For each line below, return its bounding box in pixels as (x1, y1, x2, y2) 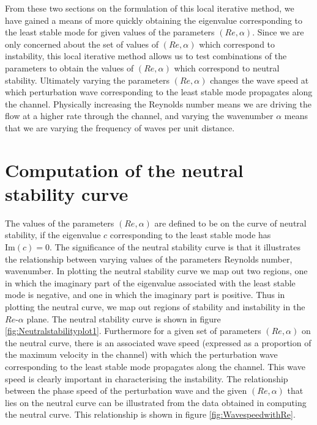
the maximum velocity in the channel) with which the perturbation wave (5, 348, 278, 361)
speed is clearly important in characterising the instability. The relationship (5, 372, 288, 385)
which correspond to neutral (174, 61, 280, 74)
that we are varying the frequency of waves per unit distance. (5, 121, 235, 134)
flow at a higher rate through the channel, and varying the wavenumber (5, 109, 274, 122)
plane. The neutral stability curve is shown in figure (26, 312, 221, 325)
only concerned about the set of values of (5, 37, 159, 50)
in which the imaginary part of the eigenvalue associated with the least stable (5, 276, 296, 289)
